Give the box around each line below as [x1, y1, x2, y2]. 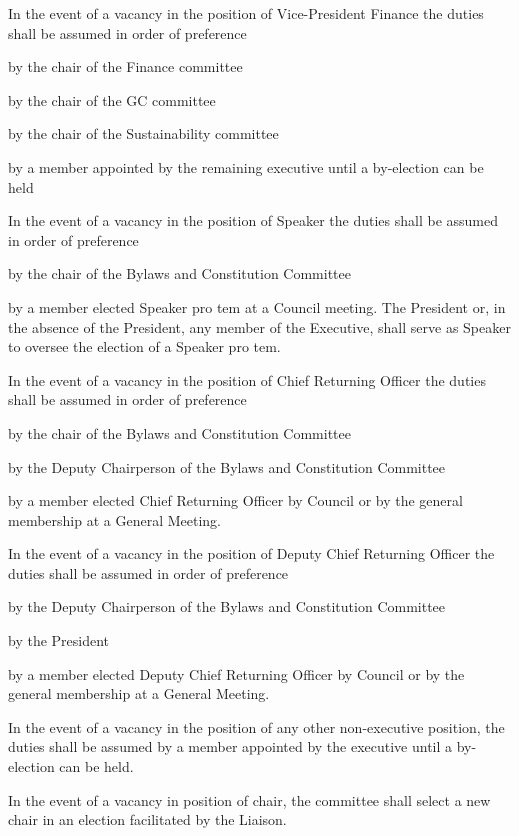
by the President [8, 630, 110, 651]
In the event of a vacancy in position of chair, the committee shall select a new [8, 789, 491, 810]
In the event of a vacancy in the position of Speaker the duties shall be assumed [8, 210, 499, 231]
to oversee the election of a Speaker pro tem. [8, 336, 281, 357]
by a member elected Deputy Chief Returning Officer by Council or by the [8, 663, 465, 684]
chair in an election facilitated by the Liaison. [8, 809, 287, 830]
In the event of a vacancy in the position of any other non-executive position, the [8, 716, 505, 737]
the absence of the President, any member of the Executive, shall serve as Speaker [8, 316, 511, 337]
